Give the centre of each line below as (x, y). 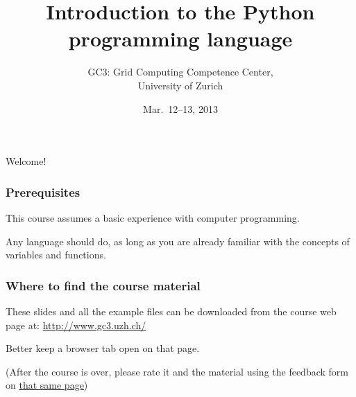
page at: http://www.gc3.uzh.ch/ (76, 325)
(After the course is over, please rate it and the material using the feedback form (177, 371)
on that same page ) (47, 385)
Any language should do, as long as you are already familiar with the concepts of (178, 241)
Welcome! (26, 161)
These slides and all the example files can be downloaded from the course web (171, 311)
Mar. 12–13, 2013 (180, 108)
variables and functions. (56, 255)
